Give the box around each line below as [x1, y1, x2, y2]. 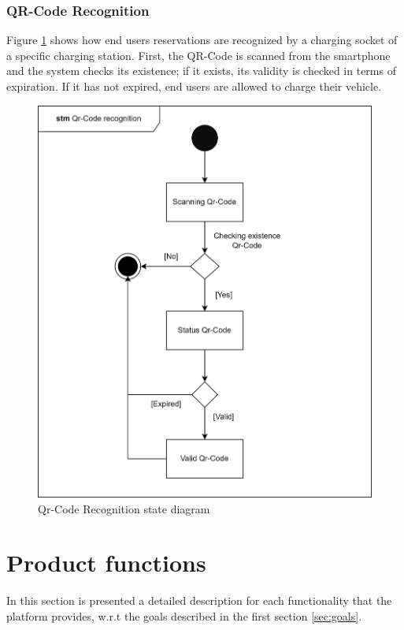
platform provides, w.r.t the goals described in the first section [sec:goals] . [6, 607, 362, 624]
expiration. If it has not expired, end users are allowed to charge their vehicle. [6, 78, 382, 94]
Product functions [6, 546, 206, 579]
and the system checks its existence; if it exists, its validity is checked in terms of [6, 62, 396, 79]
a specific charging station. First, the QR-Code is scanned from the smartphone [6, 47, 391, 63]
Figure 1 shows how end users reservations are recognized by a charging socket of [6, 32, 398, 48]
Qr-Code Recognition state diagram [38, 500, 210, 516]
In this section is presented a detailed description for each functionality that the [6, 592, 392, 609]
